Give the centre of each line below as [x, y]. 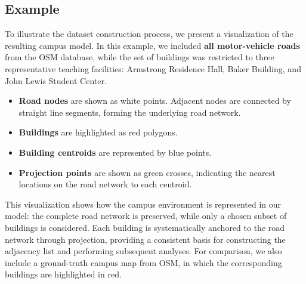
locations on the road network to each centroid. [105, 184]
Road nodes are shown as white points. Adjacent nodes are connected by [155, 101]
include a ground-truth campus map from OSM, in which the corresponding [143, 262]
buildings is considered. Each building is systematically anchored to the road [145, 227]
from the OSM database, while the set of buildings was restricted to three [140, 57]
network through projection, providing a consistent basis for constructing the [145, 239]
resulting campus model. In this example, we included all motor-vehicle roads [152, 45]
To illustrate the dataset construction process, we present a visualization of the [149, 34]
